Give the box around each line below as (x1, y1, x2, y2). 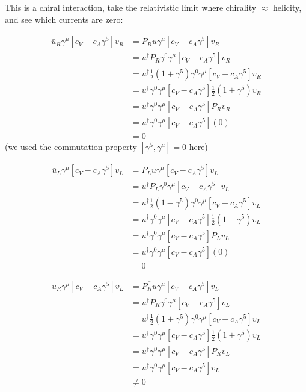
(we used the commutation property (5, 140, 137, 153)
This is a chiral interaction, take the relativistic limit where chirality (5, 1, 257, 13)
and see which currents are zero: (5, 13, 123, 25)
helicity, (272, 1, 302, 13)
